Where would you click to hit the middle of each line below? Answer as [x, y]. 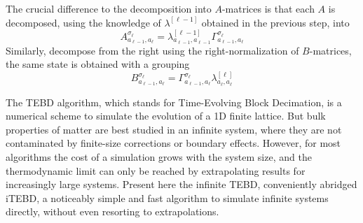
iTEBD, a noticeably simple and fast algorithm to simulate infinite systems [167, 197]
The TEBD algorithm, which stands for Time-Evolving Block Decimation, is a [174, 102]
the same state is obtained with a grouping [98, 64]
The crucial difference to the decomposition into [109, 8]
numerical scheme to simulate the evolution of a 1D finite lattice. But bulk [166, 116]
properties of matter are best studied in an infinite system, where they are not [174, 129]
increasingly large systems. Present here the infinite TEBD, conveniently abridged [181, 184]
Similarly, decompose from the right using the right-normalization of [152, 50]
